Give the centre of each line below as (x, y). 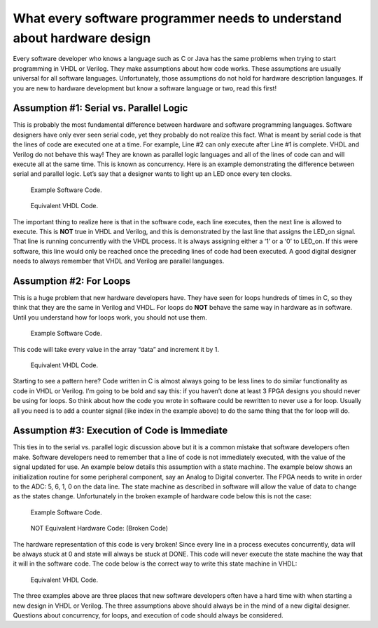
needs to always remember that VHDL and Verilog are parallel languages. (119, 261)
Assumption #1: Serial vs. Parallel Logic (100, 108)
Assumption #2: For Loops (72, 281)
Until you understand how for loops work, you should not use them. (110, 317)
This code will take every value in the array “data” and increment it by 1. (116, 349)
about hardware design (82, 38)
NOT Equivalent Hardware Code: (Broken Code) (99, 528)
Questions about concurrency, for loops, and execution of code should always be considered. (148, 615)
